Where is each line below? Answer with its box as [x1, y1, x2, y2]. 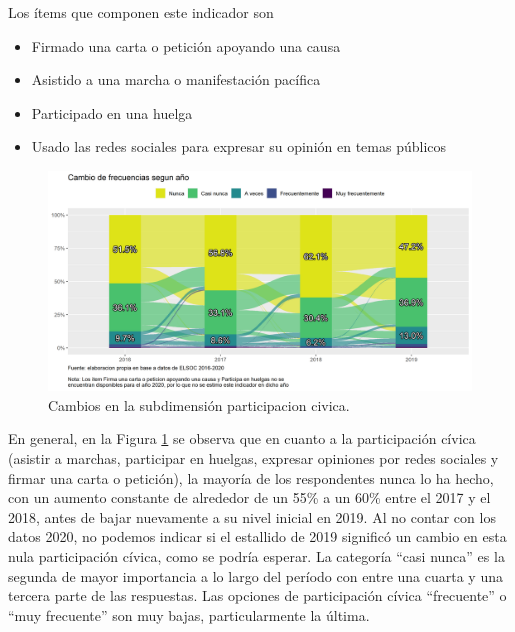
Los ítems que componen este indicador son [8, 2, 274, 22]
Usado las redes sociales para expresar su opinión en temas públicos [31, 136, 446, 157]
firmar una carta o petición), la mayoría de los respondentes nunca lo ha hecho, [8, 467, 494, 488]
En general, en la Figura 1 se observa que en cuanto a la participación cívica [8, 428, 476, 449]
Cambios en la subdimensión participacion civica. [48, 394, 350, 415]
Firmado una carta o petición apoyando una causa [31, 35, 341, 56]
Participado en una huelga [31, 102, 193, 123]
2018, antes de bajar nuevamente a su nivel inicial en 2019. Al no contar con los [8, 506, 496, 527]
